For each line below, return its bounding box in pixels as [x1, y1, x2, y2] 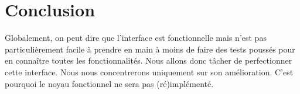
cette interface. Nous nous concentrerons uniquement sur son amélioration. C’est [5, 65, 294, 78]
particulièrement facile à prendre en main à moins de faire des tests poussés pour [5, 43, 295, 55]
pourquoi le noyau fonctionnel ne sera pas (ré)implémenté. [5, 77, 214, 89]
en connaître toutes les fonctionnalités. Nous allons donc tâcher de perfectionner [5, 54, 292, 67]
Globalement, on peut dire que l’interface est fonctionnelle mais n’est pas [5, 32, 267, 44]
